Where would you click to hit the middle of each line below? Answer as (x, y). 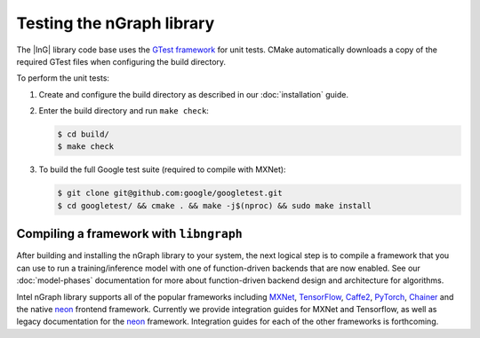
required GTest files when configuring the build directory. (121, 61)
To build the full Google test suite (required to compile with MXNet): (162, 169)
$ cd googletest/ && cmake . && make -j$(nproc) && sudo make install (215, 205)
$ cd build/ (84, 134)
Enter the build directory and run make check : (124, 111)
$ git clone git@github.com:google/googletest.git (170, 193)
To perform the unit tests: (63, 78)
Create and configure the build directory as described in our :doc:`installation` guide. (193, 94)
